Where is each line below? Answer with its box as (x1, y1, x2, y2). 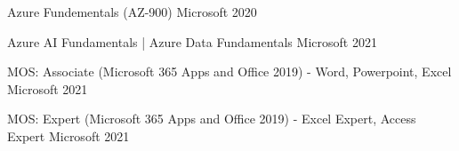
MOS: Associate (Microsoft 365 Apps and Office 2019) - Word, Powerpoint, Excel (7, 62, 452, 81)
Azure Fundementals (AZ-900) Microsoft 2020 (7, 3, 257, 20)
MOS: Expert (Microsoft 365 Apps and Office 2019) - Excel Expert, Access (7, 109, 416, 128)
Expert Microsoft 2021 (7, 126, 130, 145)
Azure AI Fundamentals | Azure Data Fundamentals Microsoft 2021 (7, 32, 377, 51)
